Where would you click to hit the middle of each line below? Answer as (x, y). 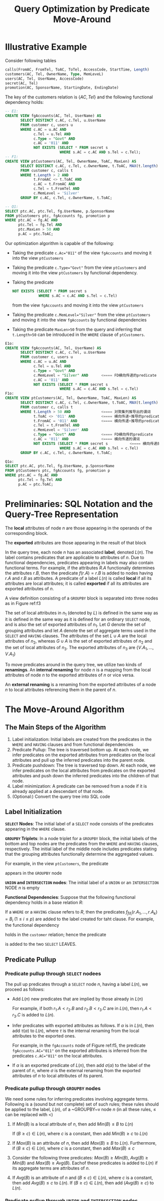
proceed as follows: (25, 989)
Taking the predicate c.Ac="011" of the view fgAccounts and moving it (82, 253)
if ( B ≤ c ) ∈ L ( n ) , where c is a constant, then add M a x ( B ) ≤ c (73, 1148)
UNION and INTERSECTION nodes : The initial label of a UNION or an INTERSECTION (82, 882)
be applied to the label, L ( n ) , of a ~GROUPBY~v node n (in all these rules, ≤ (81, 1109)
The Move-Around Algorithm (65, 709)
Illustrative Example (46, 47)
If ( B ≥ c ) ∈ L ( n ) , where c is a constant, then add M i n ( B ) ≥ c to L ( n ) (80, 1134)
